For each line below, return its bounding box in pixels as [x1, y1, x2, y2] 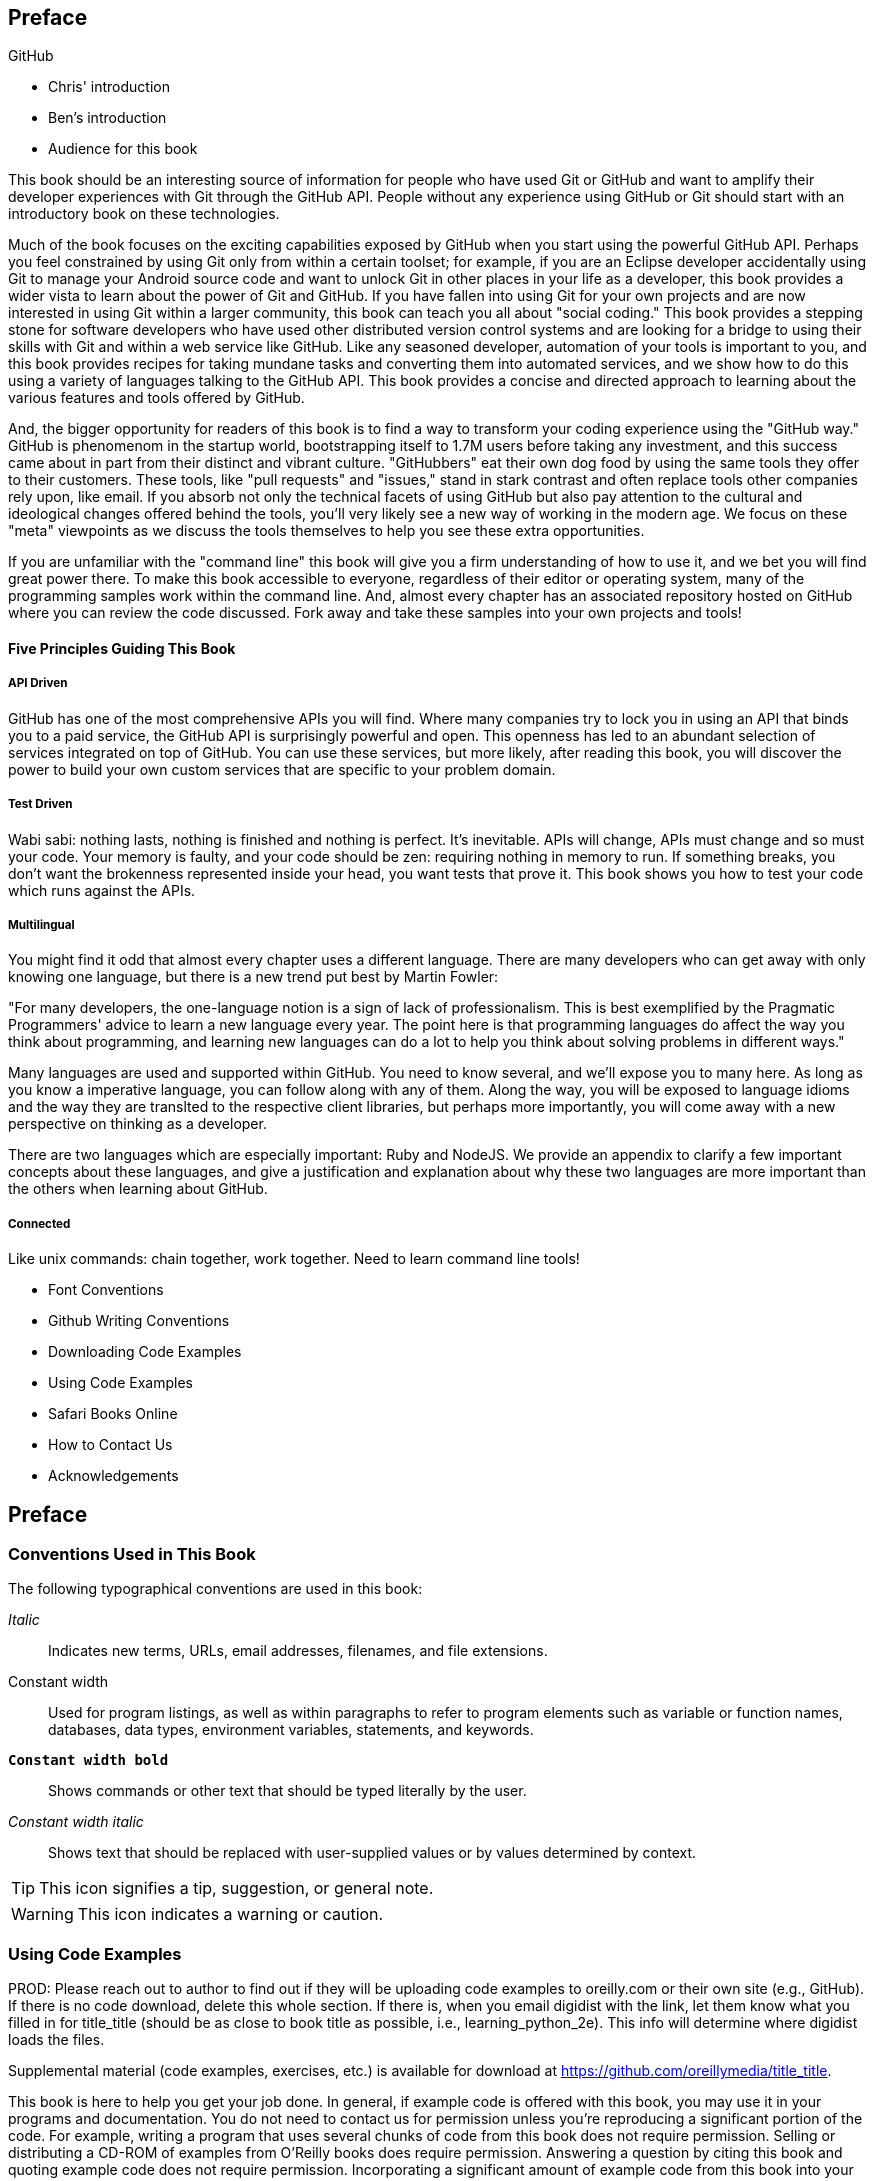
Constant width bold [8, 1752, 169, 1769]
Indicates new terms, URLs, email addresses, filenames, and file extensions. [48, 1642, 548, 1660]
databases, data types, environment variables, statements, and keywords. [48, 1721, 534, 1739]
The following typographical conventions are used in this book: [8, 1580, 423, 1598]
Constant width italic [8, 1813, 144, 1831]
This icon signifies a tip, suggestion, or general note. [39, 1878, 434, 1899]
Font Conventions [48, 1281, 164, 1299]
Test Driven [8, 797, 73, 812]
